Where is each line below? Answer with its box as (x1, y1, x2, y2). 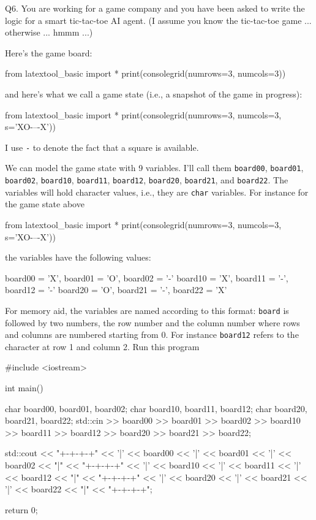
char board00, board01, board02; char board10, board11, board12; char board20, (5, 402, 307, 415)
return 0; (5, 503, 38, 516)
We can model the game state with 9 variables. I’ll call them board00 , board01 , (5, 161, 304, 174)
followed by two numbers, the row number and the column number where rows (5, 316, 300, 329)
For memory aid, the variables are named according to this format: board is (5, 304, 289, 316)
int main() (5, 381, 43, 394)
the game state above (5, 197, 85, 210)
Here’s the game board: (5, 46, 92, 59)
